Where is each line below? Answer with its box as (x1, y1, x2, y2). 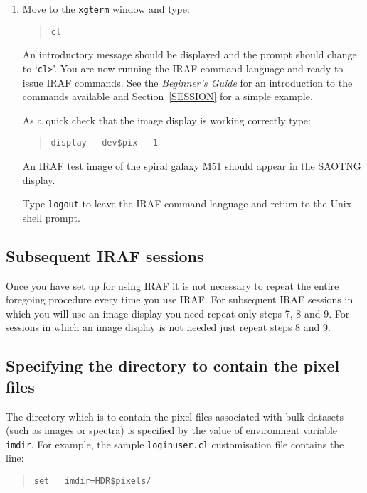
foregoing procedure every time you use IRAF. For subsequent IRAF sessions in (6, 292, 353, 307)
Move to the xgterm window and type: (22, 1, 190, 16)
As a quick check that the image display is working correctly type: (22, 112, 311, 127)
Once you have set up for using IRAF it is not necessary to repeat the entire (6, 278, 339, 293)
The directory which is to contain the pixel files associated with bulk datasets (6, 408, 344, 423)
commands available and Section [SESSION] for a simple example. (22, 89, 313, 104)
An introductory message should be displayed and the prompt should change (22, 47, 357, 62)
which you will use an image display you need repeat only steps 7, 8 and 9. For (6, 305, 350, 320)
